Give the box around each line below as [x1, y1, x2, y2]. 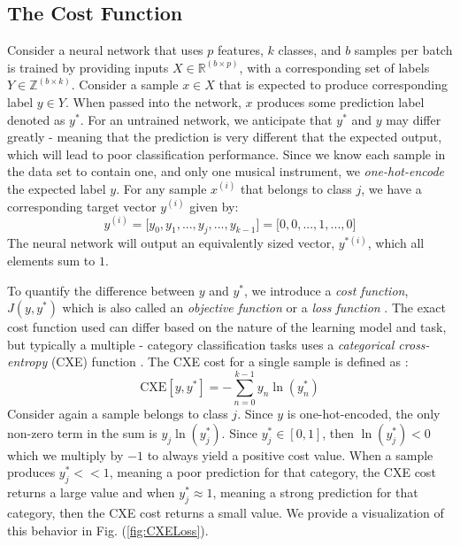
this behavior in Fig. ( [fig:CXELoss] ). [7, 520, 209, 539]
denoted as [7, 110, 65, 128]
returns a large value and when [7, 483, 175, 502]
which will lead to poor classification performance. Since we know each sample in [7, 144, 446, 163]
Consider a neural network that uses [7, 41, 203, 59]
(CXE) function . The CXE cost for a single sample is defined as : [50, 352, 409, 371]
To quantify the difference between [7, 281, 195, 299]
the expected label [7, 179, 106, 197]
